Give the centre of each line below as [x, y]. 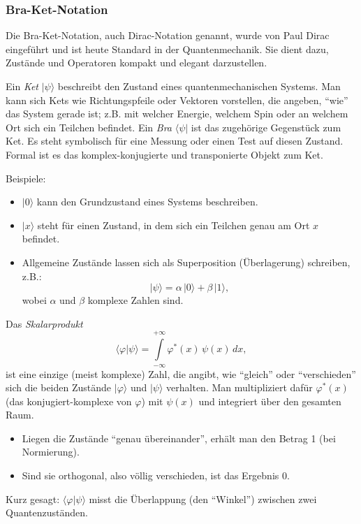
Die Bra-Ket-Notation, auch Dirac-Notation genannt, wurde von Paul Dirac [168, 35]
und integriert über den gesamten [270, 401]
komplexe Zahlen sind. [135, 300]
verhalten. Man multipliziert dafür [240, 387]
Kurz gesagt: [33, 498]
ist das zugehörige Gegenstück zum [266, 127]
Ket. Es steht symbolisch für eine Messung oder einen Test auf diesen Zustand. [175, 141]
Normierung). [51, 452]
